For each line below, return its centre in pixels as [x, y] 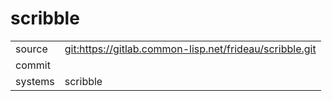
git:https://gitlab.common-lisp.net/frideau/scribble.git [190, 49]
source [31, 49]
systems [35, 81]
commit [33, 65]
